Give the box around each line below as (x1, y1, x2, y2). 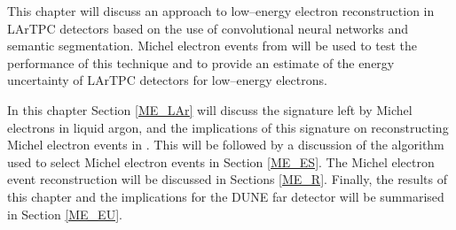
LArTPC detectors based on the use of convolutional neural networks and (7, 19, 408, 37)
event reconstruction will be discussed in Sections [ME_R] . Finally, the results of (7, 170, 447, 188)
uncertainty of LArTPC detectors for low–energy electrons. (7, 71, 327, 89)
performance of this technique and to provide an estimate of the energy (7, 53, 395, 72)
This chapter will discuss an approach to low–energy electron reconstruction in (7, 2, 435, 19)
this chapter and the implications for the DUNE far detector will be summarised (7, 187, 444, 205)
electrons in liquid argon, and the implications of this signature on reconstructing (7, 118, 449, 136)
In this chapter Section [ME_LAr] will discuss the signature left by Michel (7, 100, 413, 119)
